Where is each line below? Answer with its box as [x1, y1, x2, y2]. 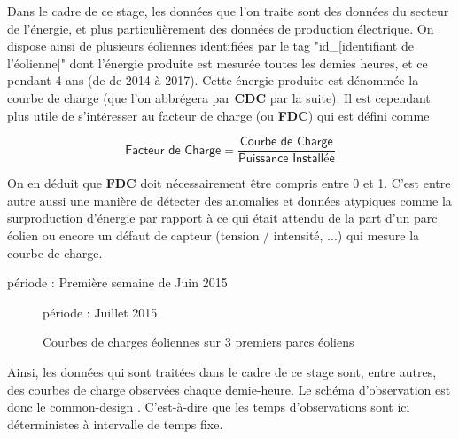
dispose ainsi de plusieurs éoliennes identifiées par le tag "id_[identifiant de [7, 36, 414, 55]
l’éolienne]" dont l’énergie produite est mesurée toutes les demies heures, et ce [7, 53, 428, 72]
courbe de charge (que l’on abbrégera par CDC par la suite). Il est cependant [7, 88, 431, 106]
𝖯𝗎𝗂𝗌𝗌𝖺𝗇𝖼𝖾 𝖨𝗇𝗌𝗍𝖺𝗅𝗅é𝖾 [237, 153, 335, 166]
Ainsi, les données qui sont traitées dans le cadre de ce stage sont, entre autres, [7, 362, 437, 380]
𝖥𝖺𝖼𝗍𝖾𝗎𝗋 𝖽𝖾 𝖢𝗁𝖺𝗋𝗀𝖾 [125, 144, 222, 157]
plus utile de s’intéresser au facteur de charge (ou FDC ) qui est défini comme [7, 106, 430, 124]
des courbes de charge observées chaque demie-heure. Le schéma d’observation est [7, 380, 451, 398]
